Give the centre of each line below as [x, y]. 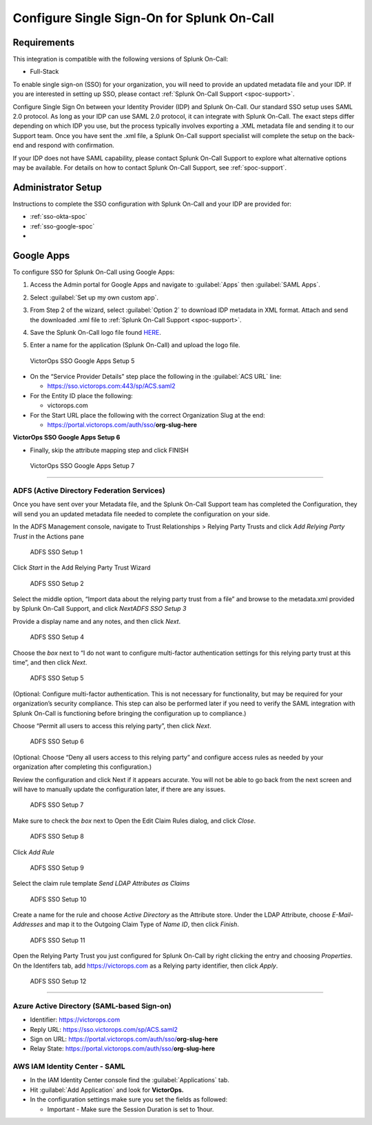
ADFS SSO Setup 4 [57, 637]
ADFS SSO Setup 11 [58, 940]
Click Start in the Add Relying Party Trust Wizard [82, 568]
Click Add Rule [34, 852]
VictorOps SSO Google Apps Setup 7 [82, 466]
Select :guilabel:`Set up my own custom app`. [94, 297]
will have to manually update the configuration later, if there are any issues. [119, 789]
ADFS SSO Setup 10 [58, 899]
